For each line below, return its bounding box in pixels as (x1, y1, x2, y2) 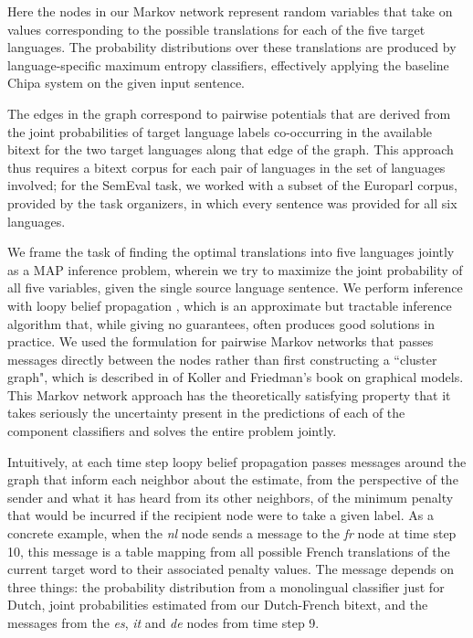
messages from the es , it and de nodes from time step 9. (7, 613, 320, 632)
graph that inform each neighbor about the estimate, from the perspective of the (7, 470, 458, 489)
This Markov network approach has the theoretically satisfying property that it (7, 385, 451, 404)
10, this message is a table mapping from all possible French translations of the (7, 541, 450, 560)
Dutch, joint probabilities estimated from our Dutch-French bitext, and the (7, 595, 428, 614)
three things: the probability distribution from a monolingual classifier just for (7, 577, 445, 596)
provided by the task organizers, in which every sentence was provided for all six (7, 193, 457, 212)
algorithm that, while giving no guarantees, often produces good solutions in (7, 314, 435, 333)
